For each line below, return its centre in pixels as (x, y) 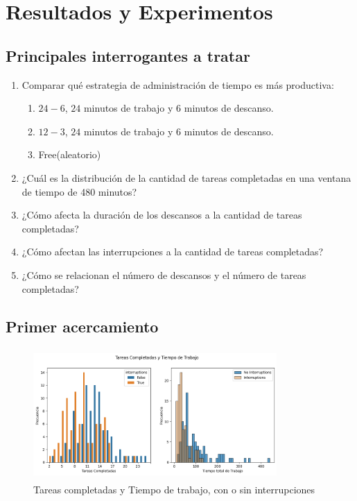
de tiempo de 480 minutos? (79, 191)
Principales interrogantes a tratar (128, 55)
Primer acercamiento (82, 326)
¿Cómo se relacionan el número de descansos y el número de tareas (164, 274)
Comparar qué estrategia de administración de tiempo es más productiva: (178, 84)
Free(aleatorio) (70, 154)
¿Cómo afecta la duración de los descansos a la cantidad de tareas (162, 215)
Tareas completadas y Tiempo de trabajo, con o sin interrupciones (174, 489)
